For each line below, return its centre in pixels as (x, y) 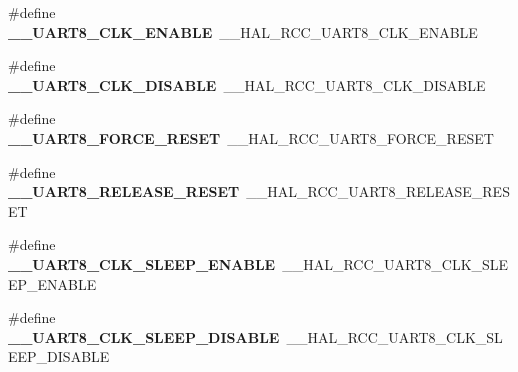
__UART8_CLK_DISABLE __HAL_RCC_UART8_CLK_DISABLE (247, 84)
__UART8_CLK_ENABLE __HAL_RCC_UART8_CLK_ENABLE (243, 31)
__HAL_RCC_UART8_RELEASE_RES (378, 191)
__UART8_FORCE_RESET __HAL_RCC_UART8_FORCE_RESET (251, 137)
